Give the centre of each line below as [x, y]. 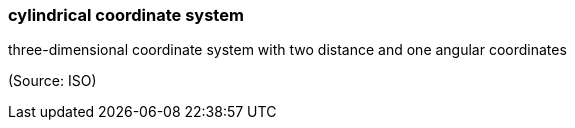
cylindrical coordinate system [126, 15]
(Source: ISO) [52, 81]
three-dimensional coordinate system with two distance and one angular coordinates [287, 50]
